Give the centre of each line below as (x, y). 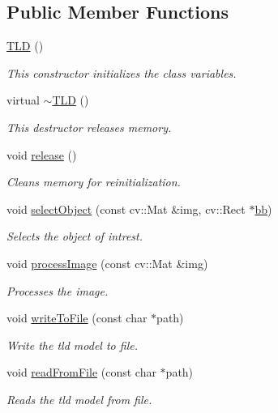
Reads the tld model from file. (79, 399)
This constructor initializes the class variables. (122, 72)
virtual (23, 100)
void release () (42, 154)
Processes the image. (58, 290)
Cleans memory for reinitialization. (94, 182)
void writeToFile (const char (77, 318)
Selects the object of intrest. (75, 236)
